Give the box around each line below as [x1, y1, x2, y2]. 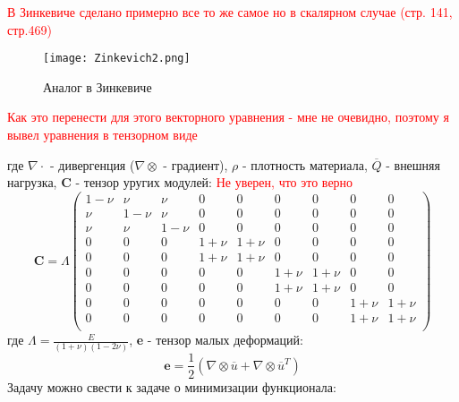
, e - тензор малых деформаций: [129, 330, 303, 349]
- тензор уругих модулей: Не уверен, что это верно [75, 173, 353, 192]
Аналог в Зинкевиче [43, 77, 152, 96]
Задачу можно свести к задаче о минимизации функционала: [7, 377, 336, 396]
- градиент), [163, 155, 228, 174]
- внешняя [386, 155, 440, 174]
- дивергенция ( [49, 155, 135, 174]
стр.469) [7, 20, 52, 38]
